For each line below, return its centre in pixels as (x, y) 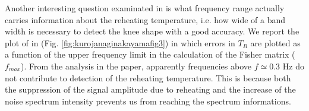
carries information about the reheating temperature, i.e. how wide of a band (145, 19)
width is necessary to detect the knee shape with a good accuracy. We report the (152, 31)
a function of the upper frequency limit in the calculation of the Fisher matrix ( (150, 54)
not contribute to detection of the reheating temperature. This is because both (148, 77)
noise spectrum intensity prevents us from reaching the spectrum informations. (148, 101)
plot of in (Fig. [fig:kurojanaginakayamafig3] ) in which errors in (120, 42)
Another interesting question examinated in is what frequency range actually (145, 8)
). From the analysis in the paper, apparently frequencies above (136, 66)
